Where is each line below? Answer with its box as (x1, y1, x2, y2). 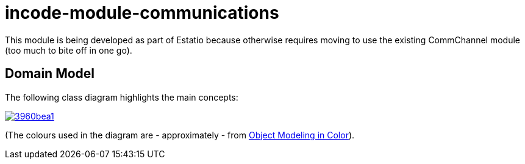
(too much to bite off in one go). (5, 45, 132, 55)
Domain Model (5, 66, 95, 82)
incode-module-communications (5, 2, 279, 23)
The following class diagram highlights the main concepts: (5, 91, 238, 102)
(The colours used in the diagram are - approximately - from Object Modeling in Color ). (5, 129, 355, 140)
